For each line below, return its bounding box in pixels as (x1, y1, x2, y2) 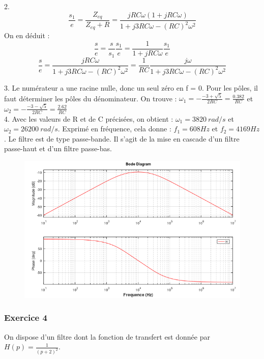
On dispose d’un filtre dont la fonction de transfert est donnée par (4, 331, 210, 342)
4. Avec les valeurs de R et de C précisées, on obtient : (4, 113, 173, 124)
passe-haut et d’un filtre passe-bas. (4, 143, 112, 154)
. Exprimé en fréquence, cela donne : (57, 123, 171, 134)
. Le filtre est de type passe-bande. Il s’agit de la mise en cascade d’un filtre (4, 133, 240, 144)
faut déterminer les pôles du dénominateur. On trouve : (4, 93, 177, 103)
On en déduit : (4, 30, 50, 41)
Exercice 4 (4, 311, 47, 324)
